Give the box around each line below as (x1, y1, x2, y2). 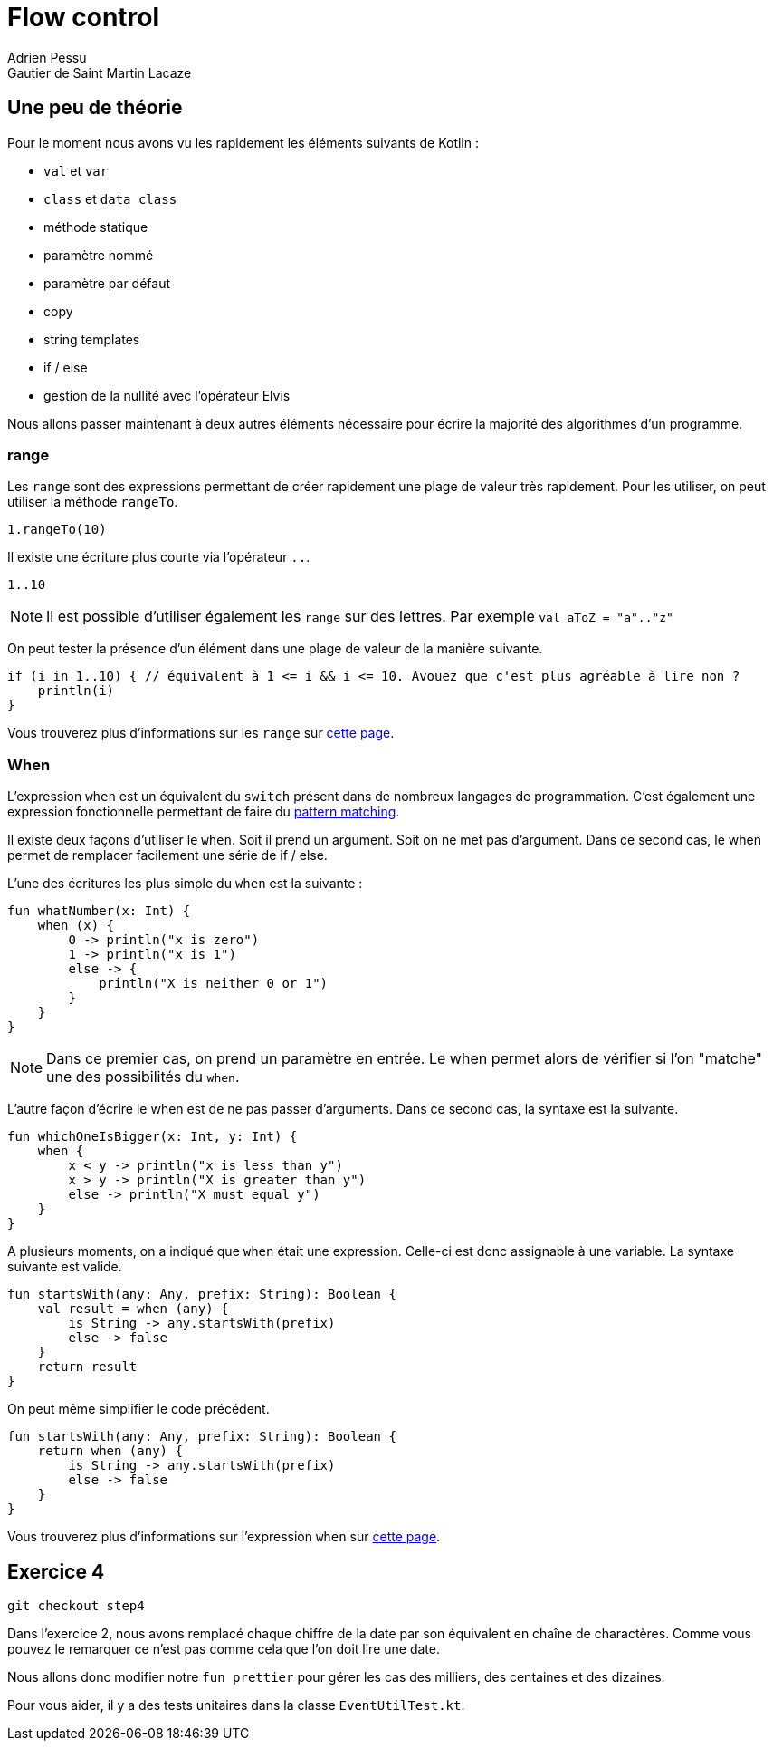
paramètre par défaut (43, 275, 171, 291)
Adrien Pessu (7, 49, 87, 65)
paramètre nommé (43, 246, 154, 263)
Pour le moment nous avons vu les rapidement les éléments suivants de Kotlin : (7, 134, 479, 150)
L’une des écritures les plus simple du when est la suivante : (7, 875, 363, 892)
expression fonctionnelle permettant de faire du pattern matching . (7, 804, 400, 820)
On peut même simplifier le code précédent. (7, 1401, 270, 1417)
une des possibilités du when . (46, 1067, 240, 1086)
